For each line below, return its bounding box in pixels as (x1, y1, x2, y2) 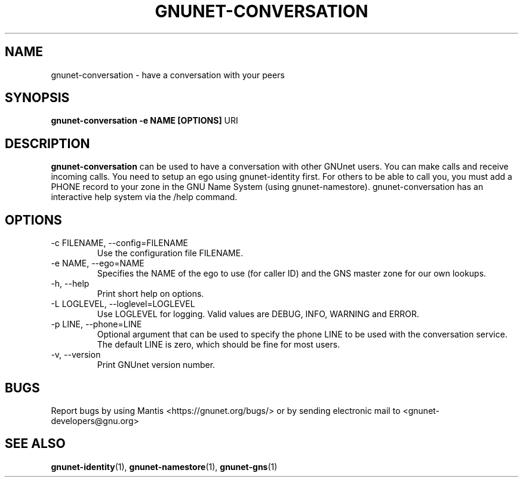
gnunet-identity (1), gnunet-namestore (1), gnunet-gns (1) (51, 461, 278, 472)
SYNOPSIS (5, 90, 70, 106)
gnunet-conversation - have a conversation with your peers (51, 69, 285, 80)
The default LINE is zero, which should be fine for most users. (97, 339, 340, 350)
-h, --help (51, 278, 90, 289)
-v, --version (51, 349, 101, 360)
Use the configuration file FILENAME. (97, 248, 244, 259)
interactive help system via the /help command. (51, 192, 238, 202)
